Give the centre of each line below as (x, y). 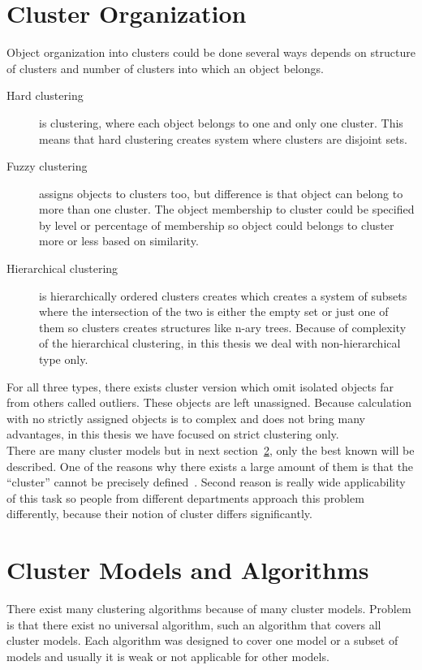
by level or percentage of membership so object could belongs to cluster (217, 225)
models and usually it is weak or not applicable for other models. (168, 656)
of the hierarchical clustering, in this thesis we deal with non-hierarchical (220, 343)
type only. (64, 359)
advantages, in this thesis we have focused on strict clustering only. (173, 434)
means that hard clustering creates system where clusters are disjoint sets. (223, 138)
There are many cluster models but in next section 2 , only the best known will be (211, 450)
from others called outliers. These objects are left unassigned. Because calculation (209, 402)
